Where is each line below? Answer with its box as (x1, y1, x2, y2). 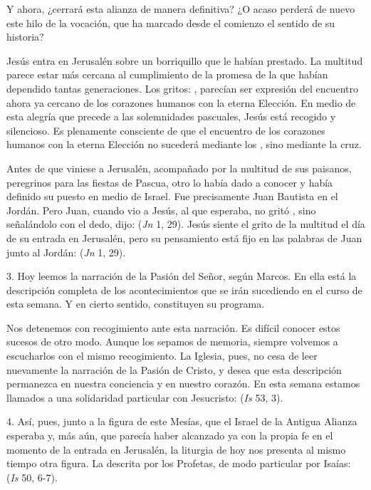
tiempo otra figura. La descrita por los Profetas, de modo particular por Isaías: (6, 456, 351, 471)
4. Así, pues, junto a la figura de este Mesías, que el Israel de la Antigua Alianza (6, 414, 357, 429)
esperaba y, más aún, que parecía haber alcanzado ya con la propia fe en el (6, 428, 333, 443)
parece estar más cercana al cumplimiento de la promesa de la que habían (6, 67, 328, 82)
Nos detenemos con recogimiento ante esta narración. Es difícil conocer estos (6, 320, 340, 335)
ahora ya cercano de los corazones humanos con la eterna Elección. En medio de (6, 95, 356, 110)
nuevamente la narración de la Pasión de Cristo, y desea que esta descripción (6, 362, 342, 377)
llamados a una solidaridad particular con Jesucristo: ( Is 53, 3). (6, 390, 283, 405)
